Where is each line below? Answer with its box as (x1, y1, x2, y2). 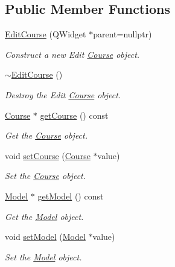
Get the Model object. (5, 210, 84, 222)
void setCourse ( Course (5, 149, 91, 162)
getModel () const (37, 189, 104, 202)
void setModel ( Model (5, 230, 86, 243)
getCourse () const (40, 108, 109, 121)
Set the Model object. (5, 250, 82, 263)
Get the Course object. (5, 129, 88, 142)
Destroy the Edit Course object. (5, 88, 121, 101)
